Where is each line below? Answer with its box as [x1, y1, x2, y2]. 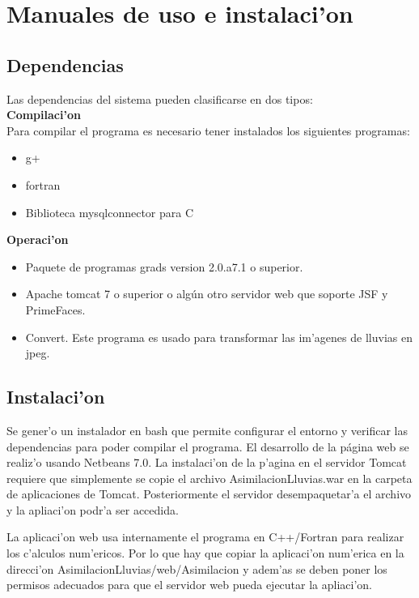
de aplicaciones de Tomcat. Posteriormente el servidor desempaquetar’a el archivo [6, 485, 412, 502]
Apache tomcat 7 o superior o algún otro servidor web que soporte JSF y [25, 285, 388, 302]
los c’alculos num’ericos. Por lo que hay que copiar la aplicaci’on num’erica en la [6, 545, 404, 562]
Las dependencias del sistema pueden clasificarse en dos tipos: [6, 90, 313, 107]
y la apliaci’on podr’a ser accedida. [6, 501, 179, 518]
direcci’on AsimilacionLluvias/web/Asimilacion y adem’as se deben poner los [6, 560, 387, 577]
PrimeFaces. [25, 301, 86, 318]
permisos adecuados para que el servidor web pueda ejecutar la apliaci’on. [6, 576, 373, 593]
